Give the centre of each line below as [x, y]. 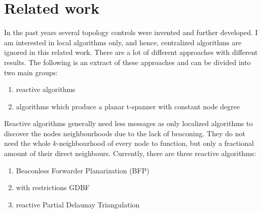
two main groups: [31, 72]
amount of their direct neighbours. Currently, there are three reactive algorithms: [130, 153]
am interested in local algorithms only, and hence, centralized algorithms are [123, 42]
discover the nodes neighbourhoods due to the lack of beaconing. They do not [125, 133]
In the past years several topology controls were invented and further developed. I [131, 32]
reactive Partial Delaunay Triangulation [78, 204]
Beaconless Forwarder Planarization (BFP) [83, 170]
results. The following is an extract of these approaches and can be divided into [127, 62]
